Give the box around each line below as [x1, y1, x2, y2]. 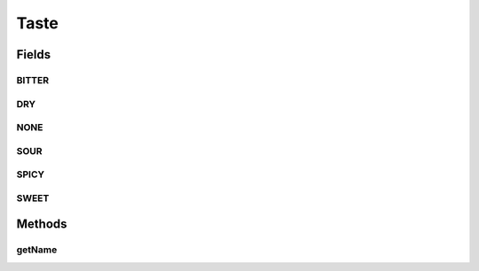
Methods [16, 217, 67, 232]
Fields [16, 47, 51, 62]
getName [16, 244, 58, 256]
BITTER [16, 74, 49, 86]
